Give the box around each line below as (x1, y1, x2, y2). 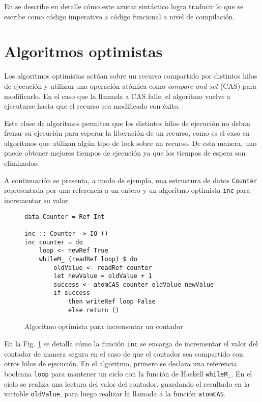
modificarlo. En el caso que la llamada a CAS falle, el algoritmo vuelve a (4, 90, 230, 101)
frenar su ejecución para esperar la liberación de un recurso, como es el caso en (4, 128, 250, 138)
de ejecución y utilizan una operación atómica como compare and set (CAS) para (4, 80, 257, 91)
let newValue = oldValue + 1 (53, 272, 152, 280)
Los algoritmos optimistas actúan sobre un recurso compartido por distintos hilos (4, 70, 257, 81)
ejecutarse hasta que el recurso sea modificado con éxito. (4, 100, 180, 111)
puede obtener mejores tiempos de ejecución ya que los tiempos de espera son (4, 147, 246, 158)
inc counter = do (24, 238, 83, 246)
